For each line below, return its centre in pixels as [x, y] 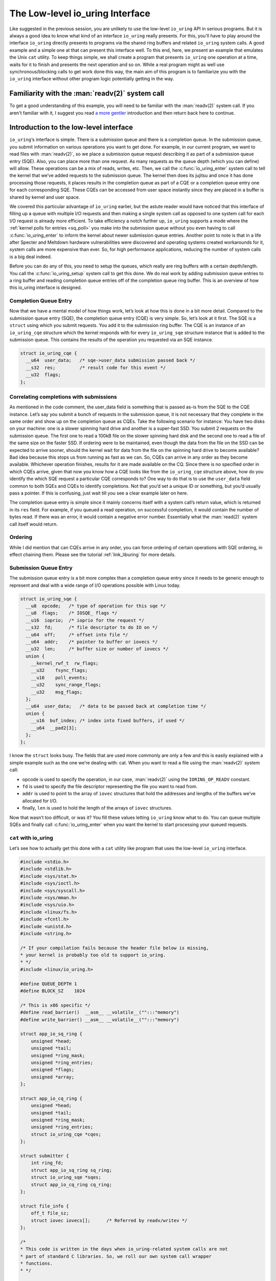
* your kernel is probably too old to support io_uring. [93, 955]
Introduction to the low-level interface [71, 127]
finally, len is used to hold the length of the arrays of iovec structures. [97, 808]
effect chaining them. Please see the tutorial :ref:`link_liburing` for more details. [93, 555]
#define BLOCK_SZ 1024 [53, 991]
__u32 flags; [43, 375]
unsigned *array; [53, 1077]
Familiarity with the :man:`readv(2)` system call [87, 94]
